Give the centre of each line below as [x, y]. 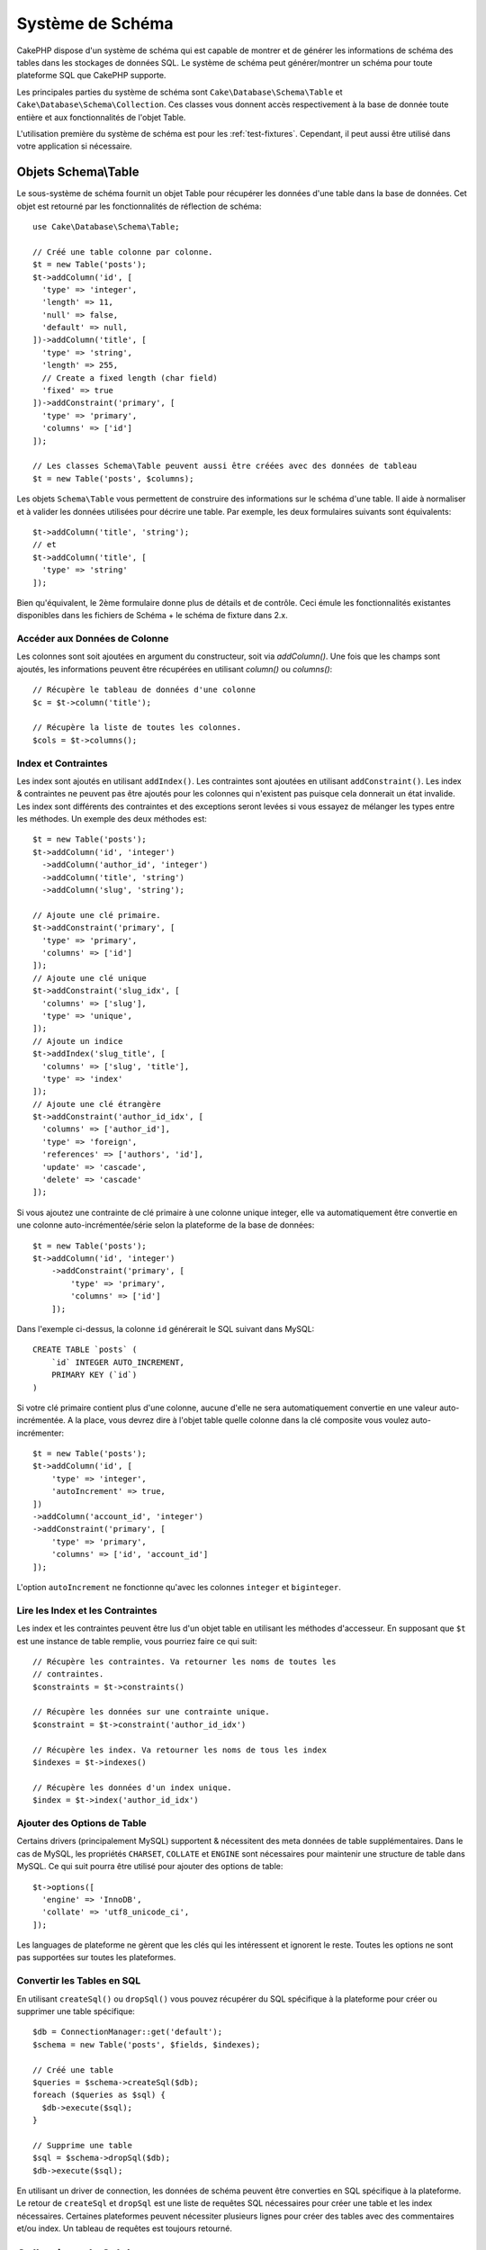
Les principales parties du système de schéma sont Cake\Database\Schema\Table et [180, 92]
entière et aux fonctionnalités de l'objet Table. [101, 117]
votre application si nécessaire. [74, 146]
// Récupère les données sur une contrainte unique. [151, 1712]
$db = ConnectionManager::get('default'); [128, 2032]
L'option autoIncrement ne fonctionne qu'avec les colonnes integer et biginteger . [179, 1587]
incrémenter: [40, 1433]
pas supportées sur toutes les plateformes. [96, 1957]
